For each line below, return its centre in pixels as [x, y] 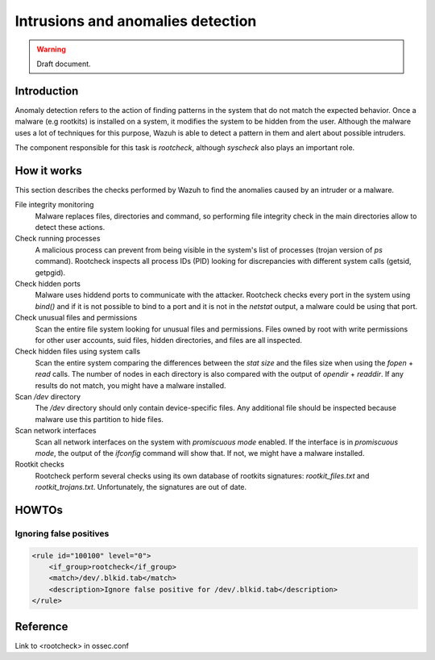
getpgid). [50, 272]
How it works [48, 171]
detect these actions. [70, 228]
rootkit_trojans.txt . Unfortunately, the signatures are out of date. [141, 487]
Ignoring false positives [62, 533]
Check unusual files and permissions [76, 318]
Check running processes [58, 239]
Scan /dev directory [48, 396]
